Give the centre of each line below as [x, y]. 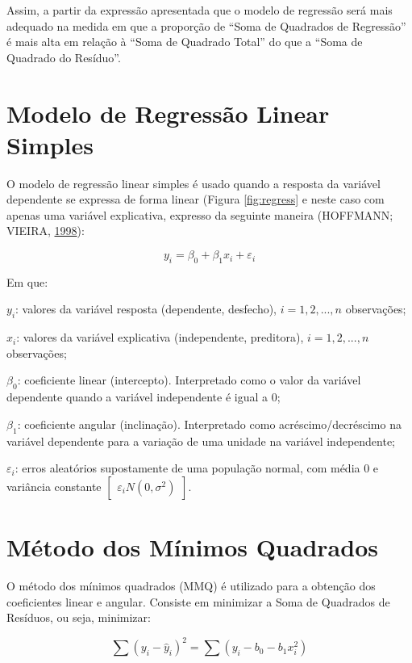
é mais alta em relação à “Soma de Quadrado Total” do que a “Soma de [185, 42]
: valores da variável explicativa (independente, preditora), [160, 337]
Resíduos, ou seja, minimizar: [79, 617]
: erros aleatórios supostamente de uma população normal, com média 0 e [197, 468]
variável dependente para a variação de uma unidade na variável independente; [201, 441]
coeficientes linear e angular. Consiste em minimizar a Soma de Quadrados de [198, 601]
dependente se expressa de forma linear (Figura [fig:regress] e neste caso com [196, 199]
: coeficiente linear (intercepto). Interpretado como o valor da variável [189, 380]
